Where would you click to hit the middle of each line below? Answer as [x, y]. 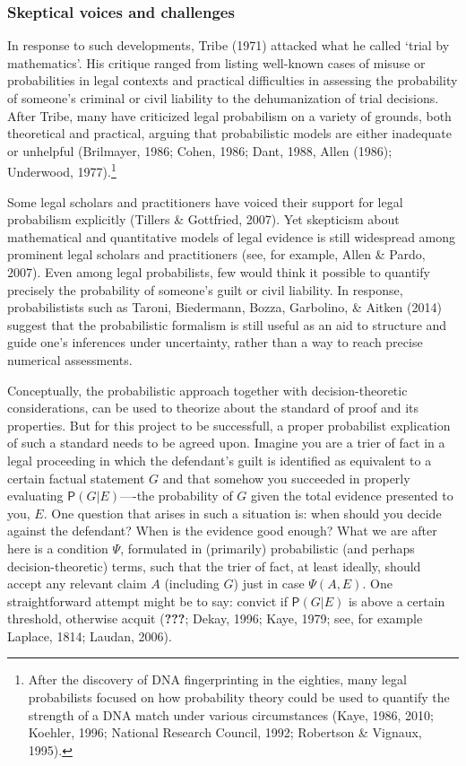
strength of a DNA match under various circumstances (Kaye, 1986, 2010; [231, 714]
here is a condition [58, 548]
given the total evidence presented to [352, 496]
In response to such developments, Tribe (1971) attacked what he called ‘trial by [229, 45]
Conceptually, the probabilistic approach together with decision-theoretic [207, 390]
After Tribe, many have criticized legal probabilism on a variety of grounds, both [229, 115]
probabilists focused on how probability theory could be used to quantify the [239, 697]
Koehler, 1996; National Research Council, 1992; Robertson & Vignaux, [225, 732]
